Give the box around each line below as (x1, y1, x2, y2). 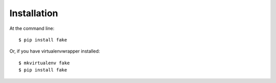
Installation (9, 8, 58, 19)
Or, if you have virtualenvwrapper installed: (9, 48, 100, 54)
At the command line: (9, 25, 55, 31)
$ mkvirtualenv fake (18, 60, 70, 66)
